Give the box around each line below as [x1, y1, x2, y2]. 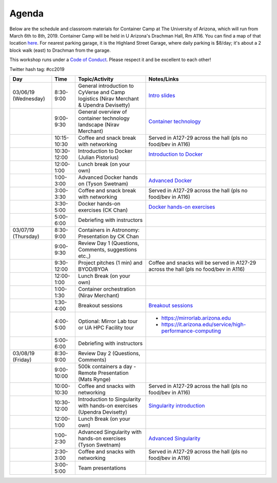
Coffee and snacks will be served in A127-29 [148, 259, 256, 266]
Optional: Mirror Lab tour [78, 318, 138, 325]
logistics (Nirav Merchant [78, 95, 139, 102]
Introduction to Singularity [78, 396, 141, 403]
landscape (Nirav [78, 121, 120, 128]
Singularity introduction [148, 402, 205, 409]
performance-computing [161, 327, 221, 334]
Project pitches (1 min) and [78, 259, 143, 266]
